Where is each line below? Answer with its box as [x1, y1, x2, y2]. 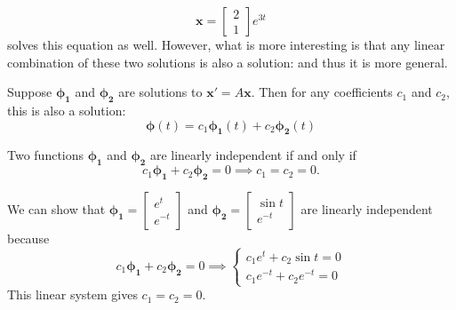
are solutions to [118, 83, 203, 101]
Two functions [7, 146, 84, 164]
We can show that [7, 199, 106, 218]
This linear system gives [7, 285, 138, 304]
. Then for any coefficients [251, 83, 393, 101]
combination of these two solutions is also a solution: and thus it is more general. [7, 52, 448, 71]
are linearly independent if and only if [149, 146, 356, 164]
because [7, 228, 50, 247]
